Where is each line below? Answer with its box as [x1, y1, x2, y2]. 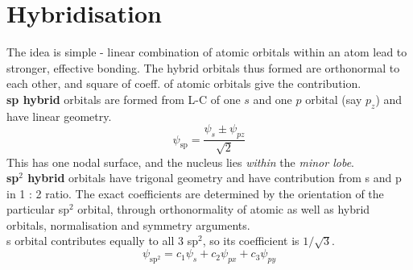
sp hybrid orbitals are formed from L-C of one [6, 90, 241, 107]
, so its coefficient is [202, 232, 299, 249]
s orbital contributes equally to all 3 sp [6, 232, 198, 249]
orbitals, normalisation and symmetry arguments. [6, 216, 250, 233]
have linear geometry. [6, 107, 112, 124]
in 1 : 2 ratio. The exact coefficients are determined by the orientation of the [6, 185, 384, 201]
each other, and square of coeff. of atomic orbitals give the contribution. [6, 75, 361, 92]
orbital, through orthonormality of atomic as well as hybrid [77, 201, 370, 218]
